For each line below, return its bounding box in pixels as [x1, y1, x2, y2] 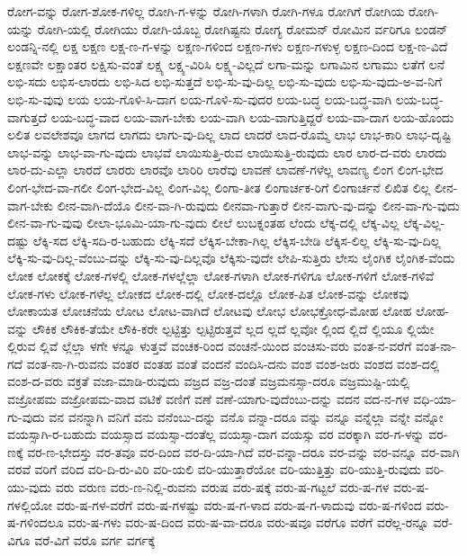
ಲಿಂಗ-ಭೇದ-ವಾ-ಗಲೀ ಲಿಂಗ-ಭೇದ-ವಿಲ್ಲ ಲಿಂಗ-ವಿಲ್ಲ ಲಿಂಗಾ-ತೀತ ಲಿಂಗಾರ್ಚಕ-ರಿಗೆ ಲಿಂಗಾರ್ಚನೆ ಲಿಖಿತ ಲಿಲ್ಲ [7, 177, 431, 196]
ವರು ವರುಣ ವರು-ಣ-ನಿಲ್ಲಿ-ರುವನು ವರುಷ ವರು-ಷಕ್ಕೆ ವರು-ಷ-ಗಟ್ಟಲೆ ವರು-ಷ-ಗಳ [55, 478, 390, 497]
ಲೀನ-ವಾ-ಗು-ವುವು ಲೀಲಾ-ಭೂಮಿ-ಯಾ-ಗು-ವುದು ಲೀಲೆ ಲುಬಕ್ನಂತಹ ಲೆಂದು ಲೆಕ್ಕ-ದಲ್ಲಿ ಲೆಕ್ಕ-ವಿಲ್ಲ [7, 213, 400, 232]
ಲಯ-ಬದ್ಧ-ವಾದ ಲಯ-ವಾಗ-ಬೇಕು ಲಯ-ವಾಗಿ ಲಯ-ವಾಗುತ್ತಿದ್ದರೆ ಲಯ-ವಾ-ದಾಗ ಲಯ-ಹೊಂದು [50, 107, 454, 126]
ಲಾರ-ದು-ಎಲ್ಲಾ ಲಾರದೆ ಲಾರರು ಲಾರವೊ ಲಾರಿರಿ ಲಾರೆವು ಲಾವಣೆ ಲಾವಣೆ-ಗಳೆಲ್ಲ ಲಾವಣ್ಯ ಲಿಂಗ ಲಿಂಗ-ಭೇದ [7, 160, 444, 179]
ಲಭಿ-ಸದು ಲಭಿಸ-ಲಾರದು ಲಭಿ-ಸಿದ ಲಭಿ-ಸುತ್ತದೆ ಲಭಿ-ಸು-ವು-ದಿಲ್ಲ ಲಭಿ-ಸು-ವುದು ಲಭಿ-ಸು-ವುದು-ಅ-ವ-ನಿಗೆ [7, 72, 443, 91]
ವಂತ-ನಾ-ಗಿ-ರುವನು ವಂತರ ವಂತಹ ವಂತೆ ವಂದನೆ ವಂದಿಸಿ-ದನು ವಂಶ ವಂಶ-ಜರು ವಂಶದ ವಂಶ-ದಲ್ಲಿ [26, 354, 440, 372]
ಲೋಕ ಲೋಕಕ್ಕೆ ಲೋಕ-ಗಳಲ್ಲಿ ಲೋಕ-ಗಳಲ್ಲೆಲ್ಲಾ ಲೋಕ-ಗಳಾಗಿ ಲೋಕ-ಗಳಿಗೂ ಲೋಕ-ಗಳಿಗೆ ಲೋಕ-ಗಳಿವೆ [7, 265, 435, 284]
